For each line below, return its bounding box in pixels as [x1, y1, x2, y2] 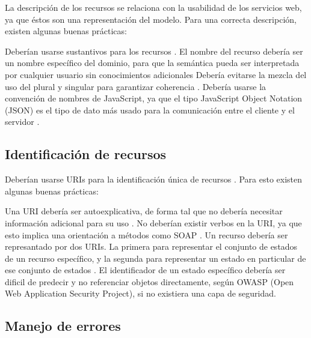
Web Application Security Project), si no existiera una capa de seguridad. [5, 287, 276, 300]
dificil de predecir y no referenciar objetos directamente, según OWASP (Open [5, 275, 294, 288]
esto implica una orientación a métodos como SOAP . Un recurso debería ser [5, 228, 288, 241]
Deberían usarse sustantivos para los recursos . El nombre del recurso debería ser [5, 44, 303, 57]
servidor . [5, 115, 40, 128]
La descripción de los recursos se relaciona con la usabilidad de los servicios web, [5, 1, 302, 13]
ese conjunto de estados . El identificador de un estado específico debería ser [5, 264, 286, 276]
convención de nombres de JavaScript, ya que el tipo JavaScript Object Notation [5, 92, 303, 104]
